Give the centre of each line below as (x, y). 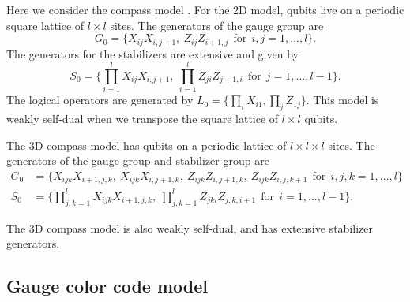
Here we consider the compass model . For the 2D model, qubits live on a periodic (205, 9)
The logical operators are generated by (100, 100)
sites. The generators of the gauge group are (217, 25)
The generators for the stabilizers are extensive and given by (152, 53)
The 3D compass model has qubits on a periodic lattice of (147, 145)
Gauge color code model (107, 286)
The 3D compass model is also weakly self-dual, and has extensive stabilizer (190, 227)
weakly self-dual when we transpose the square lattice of (143, 119)
